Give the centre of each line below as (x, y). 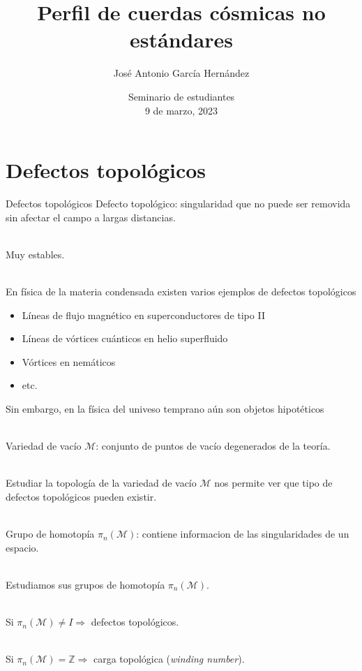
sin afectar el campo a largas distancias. (91, 217)
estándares (181, 39)
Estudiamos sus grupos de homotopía (85, 584)
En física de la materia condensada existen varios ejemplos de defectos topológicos (181, 291)
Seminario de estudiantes (181, 96)
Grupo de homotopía (50, 534)
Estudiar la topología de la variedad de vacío (101, 483)
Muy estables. (35, 254)
